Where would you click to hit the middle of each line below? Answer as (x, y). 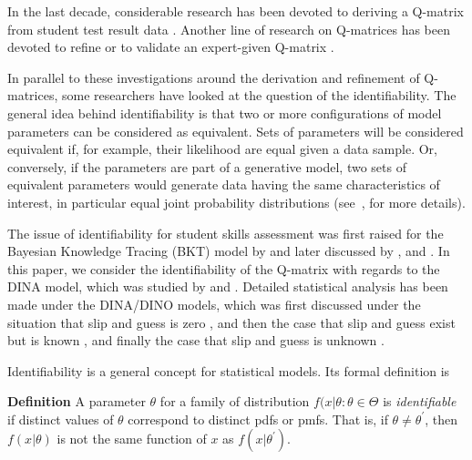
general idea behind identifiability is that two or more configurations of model (225, 112)
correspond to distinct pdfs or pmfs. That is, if (258, 419)
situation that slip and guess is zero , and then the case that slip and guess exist (231, 322)
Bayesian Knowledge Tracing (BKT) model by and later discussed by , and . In (229, 251)
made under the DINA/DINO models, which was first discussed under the (214, 304)
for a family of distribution (235, 401)
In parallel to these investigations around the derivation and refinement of (214, 77)
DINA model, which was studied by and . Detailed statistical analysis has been (228, 286)
